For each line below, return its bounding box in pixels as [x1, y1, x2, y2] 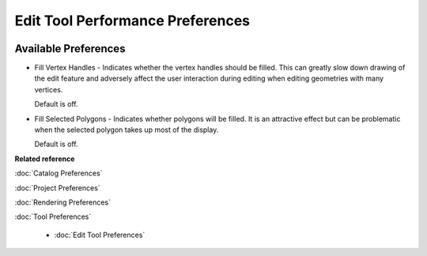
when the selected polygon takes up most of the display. [34, 125, 219, 134]
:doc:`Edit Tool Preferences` [54, 230, 145, 239]
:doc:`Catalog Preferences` [14, 168, 103, 178]
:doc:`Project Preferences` [14, 183, 100, 193]
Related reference [14, 154, 75, 164]
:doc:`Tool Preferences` [14, 212, 92, 221]
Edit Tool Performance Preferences [14, 12, 251, 29]
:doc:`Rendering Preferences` [14, 198, 111, 207]
